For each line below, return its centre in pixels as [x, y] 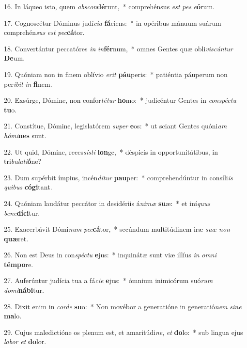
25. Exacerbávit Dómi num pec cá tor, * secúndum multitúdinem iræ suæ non [117, 229]
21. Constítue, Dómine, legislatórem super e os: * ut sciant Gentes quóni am [116, 126]
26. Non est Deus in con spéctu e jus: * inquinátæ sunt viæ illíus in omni [110, 255]
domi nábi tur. [24, 290]
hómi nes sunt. [25, 135]
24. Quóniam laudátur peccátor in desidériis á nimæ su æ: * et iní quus [107, 203]
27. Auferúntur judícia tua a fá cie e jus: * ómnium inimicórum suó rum [108, 280]
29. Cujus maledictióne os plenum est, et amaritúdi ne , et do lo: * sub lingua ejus [123, 332]
